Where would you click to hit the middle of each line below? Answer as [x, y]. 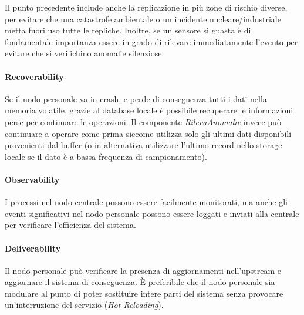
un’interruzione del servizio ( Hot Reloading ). [84, 305]
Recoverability [34, 76]
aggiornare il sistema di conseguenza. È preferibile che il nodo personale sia [140, 282]
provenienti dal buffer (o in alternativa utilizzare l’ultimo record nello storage [143, 145]
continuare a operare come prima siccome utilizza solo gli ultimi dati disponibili [148, 133]
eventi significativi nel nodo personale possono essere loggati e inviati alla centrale [152, 213]
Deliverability [33, 248]
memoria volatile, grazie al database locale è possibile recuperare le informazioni [149, 110]
